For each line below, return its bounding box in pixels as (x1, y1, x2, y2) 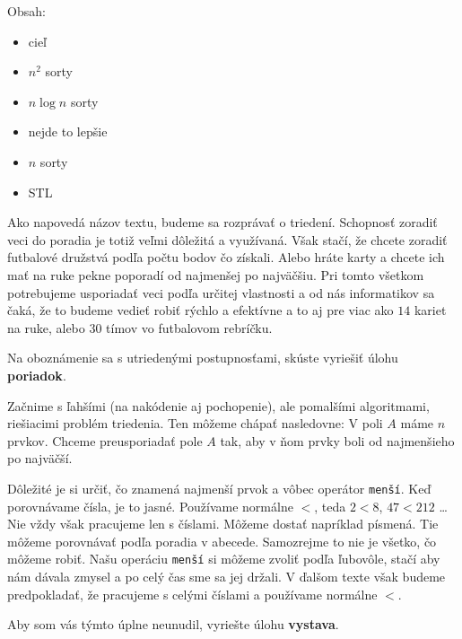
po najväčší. (7, 449, 73, 468)
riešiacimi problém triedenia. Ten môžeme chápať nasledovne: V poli (7, 414, 383, 433)
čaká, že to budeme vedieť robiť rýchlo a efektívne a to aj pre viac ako (7, 301, 394, 319)
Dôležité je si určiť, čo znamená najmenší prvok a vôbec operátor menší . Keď (7, 478, 431, 497)
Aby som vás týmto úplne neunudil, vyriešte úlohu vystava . (7, 615, 339, 634)
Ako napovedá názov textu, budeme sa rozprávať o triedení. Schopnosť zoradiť (7, 213, 438, 232)
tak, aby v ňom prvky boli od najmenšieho (220, 431, 455, 450)
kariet (414, 301, 447, 319)
